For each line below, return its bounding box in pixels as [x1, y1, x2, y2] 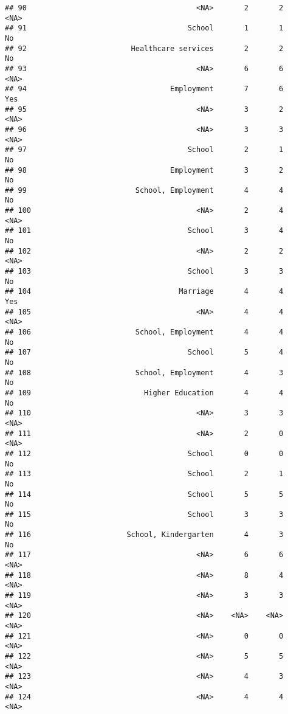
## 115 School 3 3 [5, 510, 284, 519]
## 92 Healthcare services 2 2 [5, 44, 284, 53]
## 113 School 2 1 [5, 470, 284, 479]
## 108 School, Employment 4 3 [5, 368, 284, 377]
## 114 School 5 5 [5, 490, 284, 499]
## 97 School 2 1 [5, 145, 284, 154]
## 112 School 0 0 [5, 449, 284, 458]
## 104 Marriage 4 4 [5, 287, 284, 296]
